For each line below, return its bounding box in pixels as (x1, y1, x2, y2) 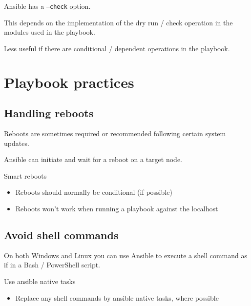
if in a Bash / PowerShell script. (4, 260, 101, 270)
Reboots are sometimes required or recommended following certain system (4, 128, 226, 139)
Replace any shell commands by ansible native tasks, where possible (15, 292, 219, 303)
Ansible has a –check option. (4, 1, 91, 11)
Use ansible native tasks (4, 276, 76, 286)
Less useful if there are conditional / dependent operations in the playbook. (4, 43, 230, 53)
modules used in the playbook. (4, 27, 95, 37)
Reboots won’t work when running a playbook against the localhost (15, 203, 218, 213)
